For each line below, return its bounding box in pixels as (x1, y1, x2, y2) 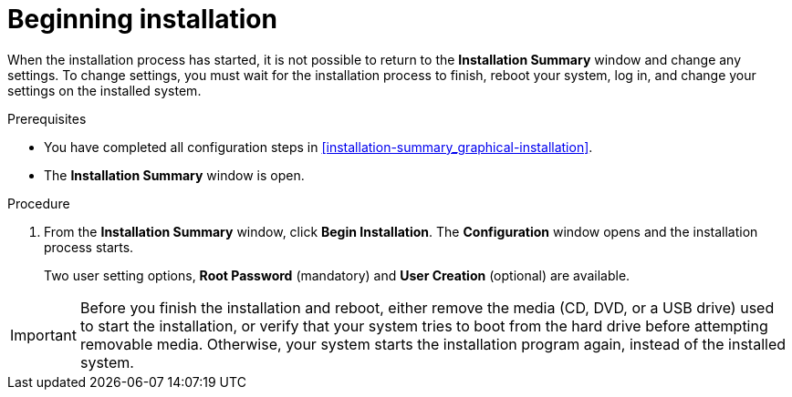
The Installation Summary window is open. (44, 167, 305, 183)
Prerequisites (7, 110, 87, 127)
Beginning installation (7, 4, 277, 35)
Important (10, 325, 77, 344)
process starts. (44, 239, 134, 255)
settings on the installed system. (7, 82, 202, 98)
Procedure (7, 195, 70, 211)
